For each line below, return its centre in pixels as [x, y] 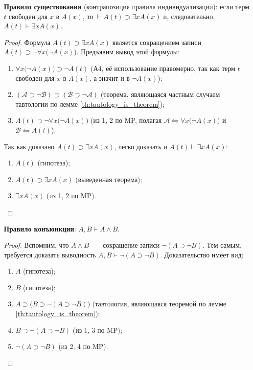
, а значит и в [110, 78]
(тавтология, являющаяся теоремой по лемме [159, 304]
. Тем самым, [222, 245]
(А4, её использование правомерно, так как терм [163, 68]
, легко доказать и [141, 146]
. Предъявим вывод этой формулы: [128, 52]
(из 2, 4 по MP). [83, 346]
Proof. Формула [27, 42]
